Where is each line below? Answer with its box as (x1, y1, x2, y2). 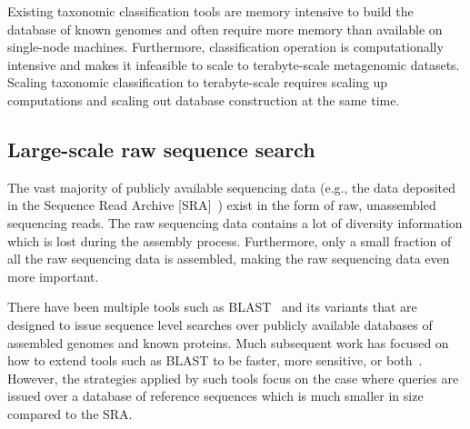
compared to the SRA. (7, 404, 133, 423)
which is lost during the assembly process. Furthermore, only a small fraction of (7, 231, 452, 250)
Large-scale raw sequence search (7, 135, 315, 163)
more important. (7, 266, 99, 285)
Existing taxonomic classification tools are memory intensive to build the (7, 2, 414, 20)
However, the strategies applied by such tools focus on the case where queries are (7, 368, 459, 387)
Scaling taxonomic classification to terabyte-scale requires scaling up (7, 73, 388, 92)
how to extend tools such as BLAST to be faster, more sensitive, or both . (7, 351, 423, 370)
